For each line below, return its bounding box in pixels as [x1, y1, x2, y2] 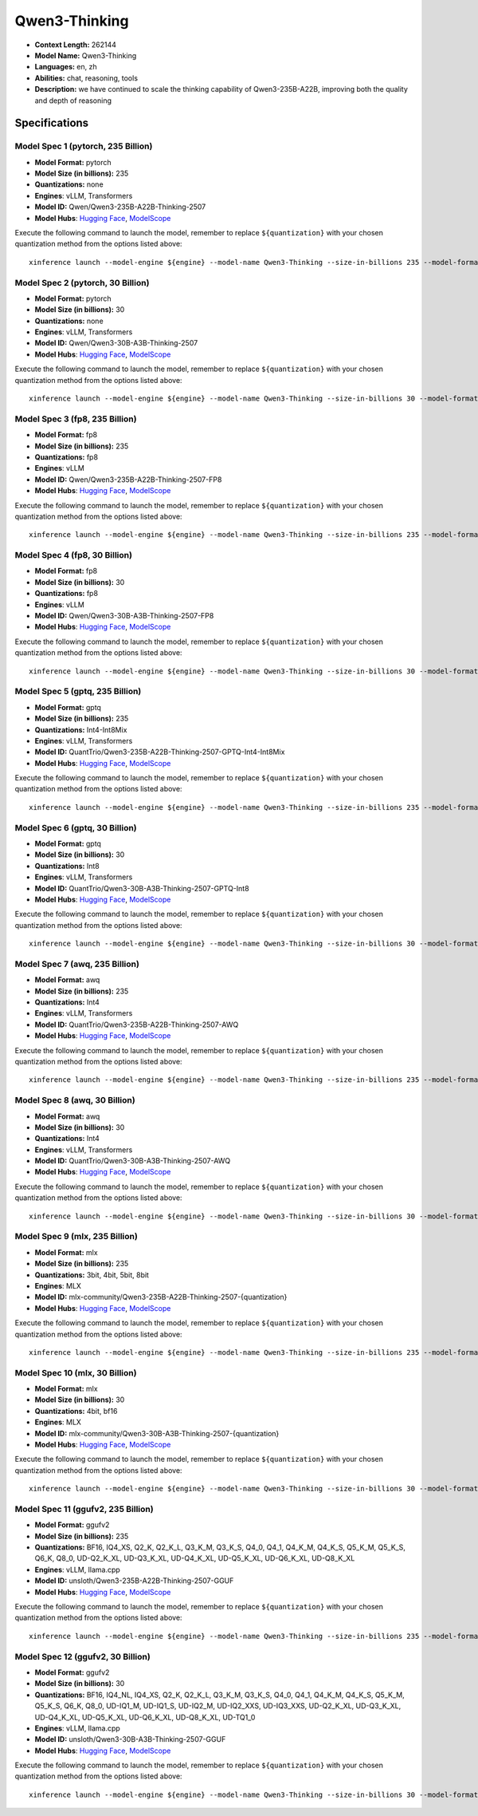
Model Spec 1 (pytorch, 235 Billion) [14, 140, 153, 152]
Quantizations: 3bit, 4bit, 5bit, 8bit [34, 1269, 149, 1280]
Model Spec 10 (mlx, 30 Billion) [14, 1367, 137, 1378]
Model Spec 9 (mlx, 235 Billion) [14, 1231, 139, 1242]
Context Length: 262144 [34, 40, 117, 49]
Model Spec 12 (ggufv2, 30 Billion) [14, 1651, 151, 1662]
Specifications [14, 116, 89, 130]
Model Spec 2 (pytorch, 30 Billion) [14, 277, 150, 288]
